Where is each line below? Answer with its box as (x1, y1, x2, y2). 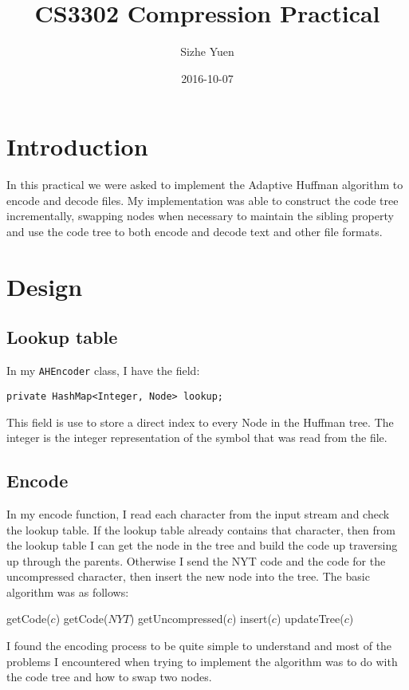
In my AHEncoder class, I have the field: (6, 362, 200, 379)
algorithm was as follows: (6, 583, 129, 600)
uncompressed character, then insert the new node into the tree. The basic (6, 568, 370, 585)
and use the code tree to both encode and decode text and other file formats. (6, 223, 383, 240)
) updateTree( (276, 610, 344, 627)
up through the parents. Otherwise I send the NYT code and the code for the (6, 552, 386, 569)
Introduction (6, 130, 148, 163)
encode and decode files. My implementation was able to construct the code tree (6, 191, 399, 208)
